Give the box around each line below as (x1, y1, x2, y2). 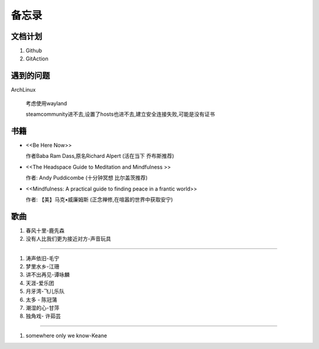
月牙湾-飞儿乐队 (25, 287, 65, 295)
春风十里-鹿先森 (25, 227, 65, 234)
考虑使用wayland (25, 99, 67, 106)
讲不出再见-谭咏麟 (25, 271, 70, 278)
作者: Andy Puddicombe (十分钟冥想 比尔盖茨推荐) (25, 174, 148, 182)
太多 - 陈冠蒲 (25, 296, 57, 303)
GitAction (25, 55, 48, 62)
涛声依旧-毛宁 (25, 254, 60, 261)
